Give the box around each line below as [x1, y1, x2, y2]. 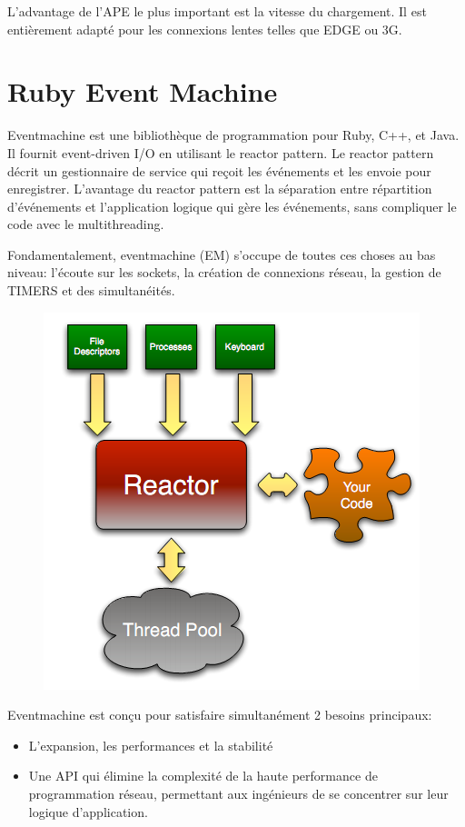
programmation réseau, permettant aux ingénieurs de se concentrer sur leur [28, 784, 449, 803]
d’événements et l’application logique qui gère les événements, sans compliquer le [7, 196, 457, 215]
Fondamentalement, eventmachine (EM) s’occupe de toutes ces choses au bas [7, 244, 436, 264]
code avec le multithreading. [7, 214, 164, 234]
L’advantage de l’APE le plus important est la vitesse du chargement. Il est [7, 2, 427, 20]
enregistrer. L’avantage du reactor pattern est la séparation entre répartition [7, 179, 432, 198]
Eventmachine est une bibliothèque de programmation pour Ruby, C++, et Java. [7, 125, 460, 144]
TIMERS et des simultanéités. [7, 281, 175, 300]
